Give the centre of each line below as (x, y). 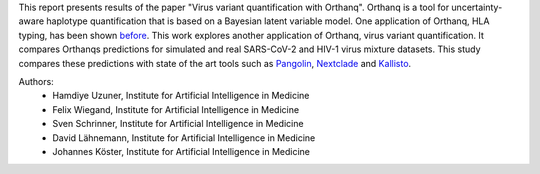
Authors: (36, 81)
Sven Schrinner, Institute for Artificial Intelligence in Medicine (178, 124)
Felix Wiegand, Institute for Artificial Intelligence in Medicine (176, 109)
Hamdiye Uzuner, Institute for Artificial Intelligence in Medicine (181, 96)
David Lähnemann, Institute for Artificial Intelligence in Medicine (184, 137)
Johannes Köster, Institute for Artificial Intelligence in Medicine (181, 151)
